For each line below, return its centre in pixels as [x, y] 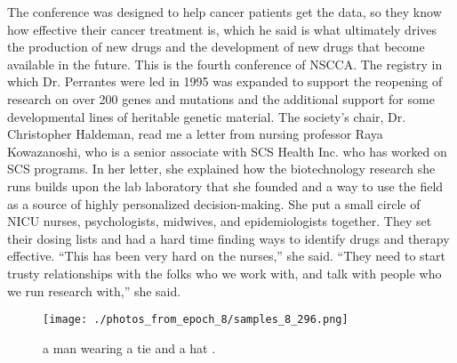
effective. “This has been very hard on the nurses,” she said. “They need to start [226, 256]
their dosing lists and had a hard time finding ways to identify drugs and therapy [228, 238]
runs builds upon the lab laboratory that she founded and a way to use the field [225, 186]
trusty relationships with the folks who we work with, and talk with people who [224, 273]
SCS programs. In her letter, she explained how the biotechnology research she [221, 169]
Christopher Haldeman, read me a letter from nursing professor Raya [195, 134]
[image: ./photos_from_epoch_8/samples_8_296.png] [196, 320]
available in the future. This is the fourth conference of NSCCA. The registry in [225, 64]
